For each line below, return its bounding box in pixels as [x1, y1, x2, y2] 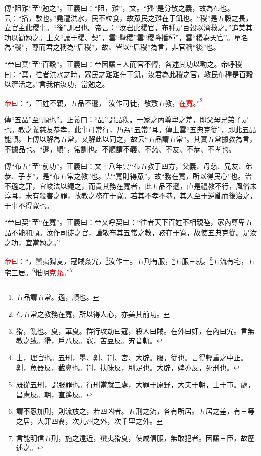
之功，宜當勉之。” [4, 237, 60, 247]
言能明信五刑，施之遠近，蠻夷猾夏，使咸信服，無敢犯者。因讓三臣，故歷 [16, 432, 255, 443]
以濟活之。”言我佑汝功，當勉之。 [4, 79, 109, 89]
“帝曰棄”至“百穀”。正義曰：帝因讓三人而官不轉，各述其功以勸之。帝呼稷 [4, 58, 242, 69]
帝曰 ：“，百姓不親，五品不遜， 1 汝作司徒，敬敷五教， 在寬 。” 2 [4, 96, 203, 108]
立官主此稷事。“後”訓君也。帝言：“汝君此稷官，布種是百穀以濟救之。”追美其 [4, 22, 253, 33]
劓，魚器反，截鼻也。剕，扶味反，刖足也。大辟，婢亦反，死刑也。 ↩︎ [16, 362, 240, 372]
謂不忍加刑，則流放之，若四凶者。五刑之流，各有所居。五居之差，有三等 [16, 406, 255, 416]
